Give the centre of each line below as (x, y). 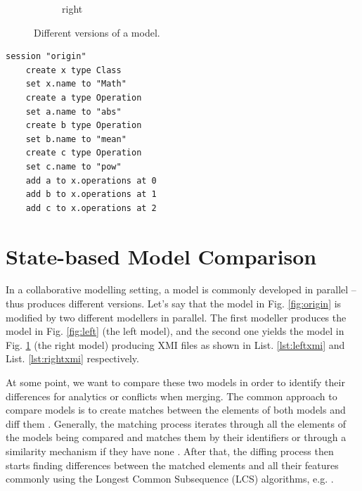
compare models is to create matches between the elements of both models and (176, 410)
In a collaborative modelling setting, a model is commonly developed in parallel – (181, 289)
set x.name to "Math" (76, 84)
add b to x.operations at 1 (91, 195)
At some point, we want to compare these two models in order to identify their (175, 382)
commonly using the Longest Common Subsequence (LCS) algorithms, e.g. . (170, 479)
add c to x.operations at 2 (91, 208)
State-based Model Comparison (161, 256)
